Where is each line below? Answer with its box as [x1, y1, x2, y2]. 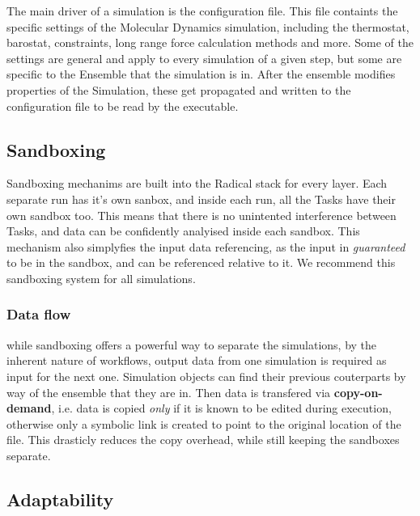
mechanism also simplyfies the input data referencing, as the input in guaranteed [6, 238, 405, 255]
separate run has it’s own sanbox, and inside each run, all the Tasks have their [6, 190, 396, 207]
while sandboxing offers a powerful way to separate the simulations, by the [6, 336, 377, 353]
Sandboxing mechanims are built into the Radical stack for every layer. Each [6, 175, 388, 192]
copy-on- [333, 383, 383, 400]
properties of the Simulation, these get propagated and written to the [6, 81, 351, 98]
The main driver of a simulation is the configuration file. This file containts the [6, 2, 398, 19]
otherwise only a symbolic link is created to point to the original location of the [6, 415, 401, 432]
